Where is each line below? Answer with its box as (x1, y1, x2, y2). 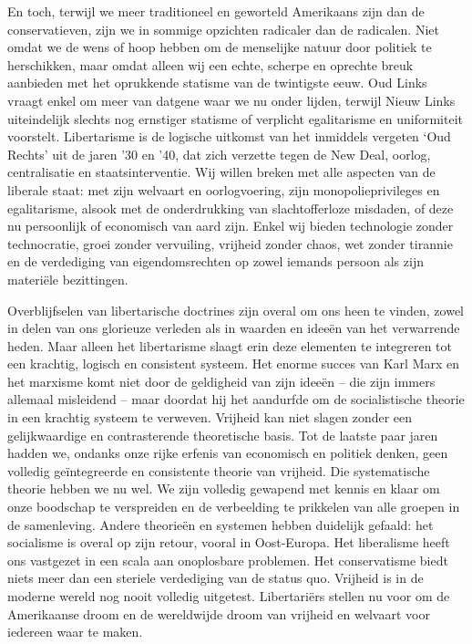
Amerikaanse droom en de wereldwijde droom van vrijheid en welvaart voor (7, 604, 430, 623)
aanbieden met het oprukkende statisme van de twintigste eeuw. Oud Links (7, 73, 427, 92)
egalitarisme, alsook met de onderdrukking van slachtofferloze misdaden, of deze (7, 198, 454, 217)
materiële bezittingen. (7, 269, 128, 288)
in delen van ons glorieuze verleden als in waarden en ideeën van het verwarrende (7, 318, 460, 338)
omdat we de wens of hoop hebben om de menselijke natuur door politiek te (7, 37, 432, 57)
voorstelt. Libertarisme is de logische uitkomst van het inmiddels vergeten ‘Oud (7, 127, 451, 146)
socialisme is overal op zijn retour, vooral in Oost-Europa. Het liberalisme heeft (7, 533, 450, 552)
